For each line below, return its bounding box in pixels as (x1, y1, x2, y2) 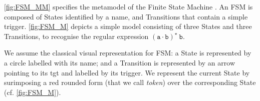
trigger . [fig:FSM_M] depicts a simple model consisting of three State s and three (4, 21, 252, 31)
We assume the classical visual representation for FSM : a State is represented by (4, 47, 251, 58)
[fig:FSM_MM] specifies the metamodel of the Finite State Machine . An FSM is (4, 1, 253, 11)
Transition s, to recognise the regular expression (4, 30, 149, 41)
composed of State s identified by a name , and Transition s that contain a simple (4, 11, 248, 21)
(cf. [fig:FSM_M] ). (4, 86, 61, 97)
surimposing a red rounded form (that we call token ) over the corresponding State (4, 77, 256, 87)
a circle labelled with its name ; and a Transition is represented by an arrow (4, 57, 235, 67)
